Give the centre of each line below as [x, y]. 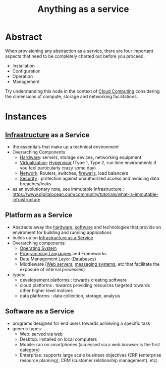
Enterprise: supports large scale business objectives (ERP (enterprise [90, 355]
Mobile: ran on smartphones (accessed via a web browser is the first [90, 344]
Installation [24, 66]
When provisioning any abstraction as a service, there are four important [79, 51]
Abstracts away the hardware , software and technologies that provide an [87, 227]
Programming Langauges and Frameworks [63, 253]
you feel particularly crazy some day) [58, 168]
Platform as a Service [39, 215]
